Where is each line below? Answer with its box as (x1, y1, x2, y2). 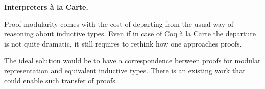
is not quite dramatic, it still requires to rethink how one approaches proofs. (4, 38, 242, 49)
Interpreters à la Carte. (4, 2, 88, 12)
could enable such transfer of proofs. (4, 75, 117, 85)
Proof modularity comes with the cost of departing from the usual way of (4, 18, 233, 29)
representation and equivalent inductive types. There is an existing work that (4, 65, 246, 75)
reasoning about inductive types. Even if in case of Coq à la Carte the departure (4, 28, 256, 39)
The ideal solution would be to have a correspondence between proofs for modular (4, 55, 261, 66)
